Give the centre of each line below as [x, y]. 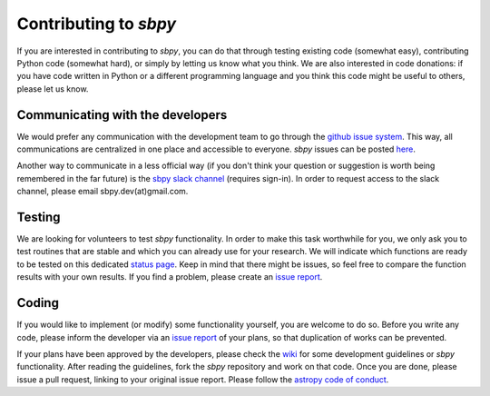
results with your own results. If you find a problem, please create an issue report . [170, 277]
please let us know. [53, 89]
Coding [38, 303]
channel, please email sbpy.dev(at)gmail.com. [103, 192]
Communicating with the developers [122, 115]
